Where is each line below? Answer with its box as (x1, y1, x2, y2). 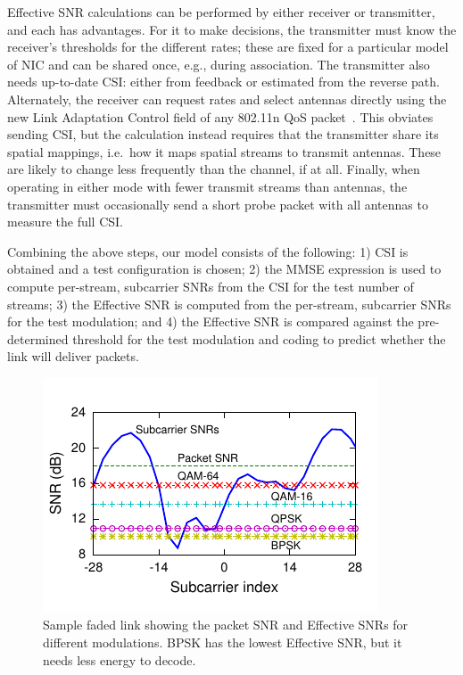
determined (7, 329, 69, 348)
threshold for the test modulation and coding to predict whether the (72, 329, 446, 348)
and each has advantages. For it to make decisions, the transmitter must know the (7, 20, 457, 38)
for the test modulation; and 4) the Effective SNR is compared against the (7, 312, 414, 331)
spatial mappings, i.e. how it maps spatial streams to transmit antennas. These (7, 142, 442, 161)
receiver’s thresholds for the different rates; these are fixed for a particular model (7, 37, 449, 56)
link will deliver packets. (7, 347, 139, 366)
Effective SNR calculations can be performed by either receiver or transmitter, (7, 3, 435, 21)
